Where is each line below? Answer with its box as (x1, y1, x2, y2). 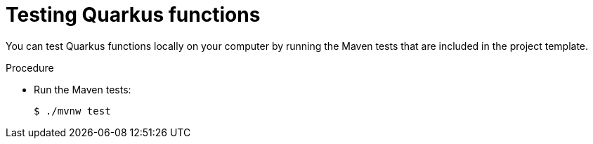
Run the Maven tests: (34, 83, 131, 96)
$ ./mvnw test (34, 105, 111, 117)
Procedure (6, 61, 54, 74)
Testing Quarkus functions (6, 3, 261, 27)
